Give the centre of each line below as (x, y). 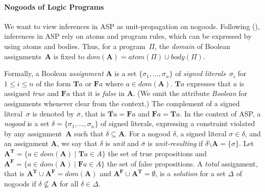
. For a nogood (148, 133)
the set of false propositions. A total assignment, (182, 163)
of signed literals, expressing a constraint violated (178, 123)
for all (69, 183)
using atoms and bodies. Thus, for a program (75, 46)
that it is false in (99, 93)
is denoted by (53, 113)
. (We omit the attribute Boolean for (190, 93)
